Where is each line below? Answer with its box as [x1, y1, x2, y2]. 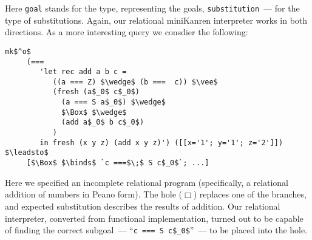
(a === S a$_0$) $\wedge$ [61, 98, 166, 107]
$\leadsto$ [5, 148, 49, 157]
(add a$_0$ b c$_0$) [61, 118, 144, 127]
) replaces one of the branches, [193, 188, 307, 201]
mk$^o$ [5, 47, 31, 56]
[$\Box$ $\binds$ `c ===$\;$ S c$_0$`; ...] [26, 159, 209, 168]
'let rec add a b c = [39, 67, 127, 77]
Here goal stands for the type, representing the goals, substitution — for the [5, 2, 300, 14]
